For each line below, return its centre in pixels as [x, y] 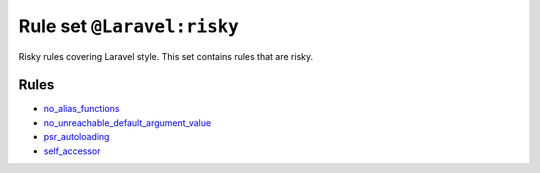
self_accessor [72, 151]
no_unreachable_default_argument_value [127, 122]
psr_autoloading [76, 137]
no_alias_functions [81, 109]
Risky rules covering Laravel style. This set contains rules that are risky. [166, 56]
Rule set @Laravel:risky [128, 26]
